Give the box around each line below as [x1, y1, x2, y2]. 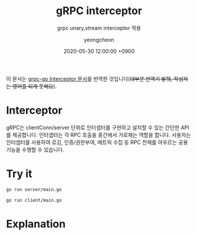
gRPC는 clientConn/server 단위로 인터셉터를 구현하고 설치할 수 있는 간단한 [6, 124, 180, 131]
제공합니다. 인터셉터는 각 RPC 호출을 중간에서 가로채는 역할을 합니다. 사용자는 [12, 131, 191, 138]
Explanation [6, 217, 66, 231]
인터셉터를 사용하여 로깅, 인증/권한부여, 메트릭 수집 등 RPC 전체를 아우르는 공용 [6, 139, 188, 146]
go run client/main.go [6, 197, 62, 203]
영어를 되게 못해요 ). [12, 83, 57, 90]
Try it [6, 167, 32, 181]
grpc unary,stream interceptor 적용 [57, 24, 142, 31]
